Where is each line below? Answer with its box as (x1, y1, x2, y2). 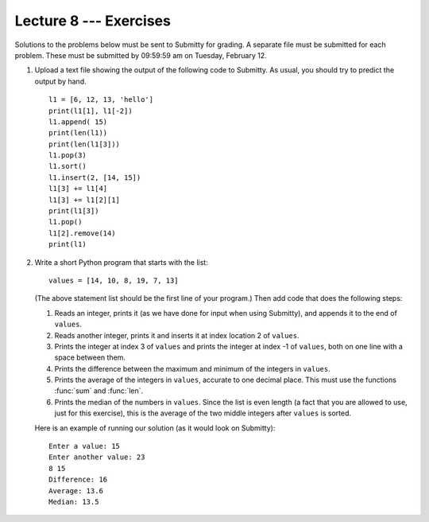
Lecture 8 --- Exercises (14, 12, 171, 29)
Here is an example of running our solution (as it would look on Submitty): (34, 423, 276, 433)
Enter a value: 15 (48, 442, 121, 451)
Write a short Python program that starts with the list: (34, 257, 208, 267)
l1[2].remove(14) (48, 228, 116, 238)
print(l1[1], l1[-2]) (48, 106, 133, 115)
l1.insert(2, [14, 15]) (48, 173, 141, 182)
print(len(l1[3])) (48, 139, 121, 149)
